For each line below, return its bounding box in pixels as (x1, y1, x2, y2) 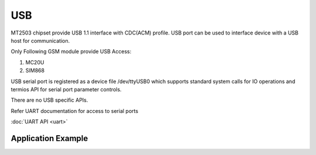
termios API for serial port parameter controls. (11, 85, 122, 93)
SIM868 (25, 67, 45, 74)
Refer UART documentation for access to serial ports (11, 107, 139, 114)
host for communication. (11, 37, 70, 44)
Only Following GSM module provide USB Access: (11, 48, 132, 55)
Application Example (11, 133, 88, 143)
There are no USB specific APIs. (11, 97, 88, 104)
